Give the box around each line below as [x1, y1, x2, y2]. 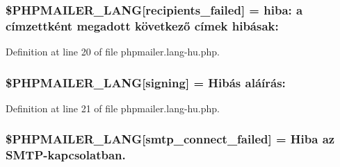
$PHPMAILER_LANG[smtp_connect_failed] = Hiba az [6, 130, 335, 148]
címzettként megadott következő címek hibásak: [6, 17, 279, 34]
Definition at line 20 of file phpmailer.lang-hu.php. [6, 44, 220, 59]
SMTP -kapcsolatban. [6, 146, 126, 164]
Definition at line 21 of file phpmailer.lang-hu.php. [6, 100, 220, 115]
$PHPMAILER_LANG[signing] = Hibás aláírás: [6, 73, 286, 91]
